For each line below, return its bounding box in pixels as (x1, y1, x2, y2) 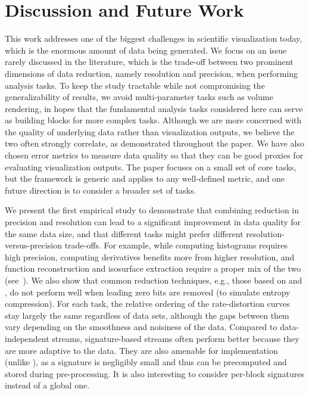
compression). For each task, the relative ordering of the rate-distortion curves (5, 297, 290, 310)
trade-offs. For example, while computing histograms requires (64, 239, 288, 251)
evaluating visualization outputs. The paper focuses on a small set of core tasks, (5, 160, 296, 173)
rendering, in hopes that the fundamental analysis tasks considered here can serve (5, 102, 303, 114)
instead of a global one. (5, 379, 90, 391)
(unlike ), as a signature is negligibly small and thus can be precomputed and (5, 356, 287, 368)
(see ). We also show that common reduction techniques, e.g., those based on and (5, 274, 302, 286)
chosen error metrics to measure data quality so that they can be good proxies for (5, 149, 304, 161)
